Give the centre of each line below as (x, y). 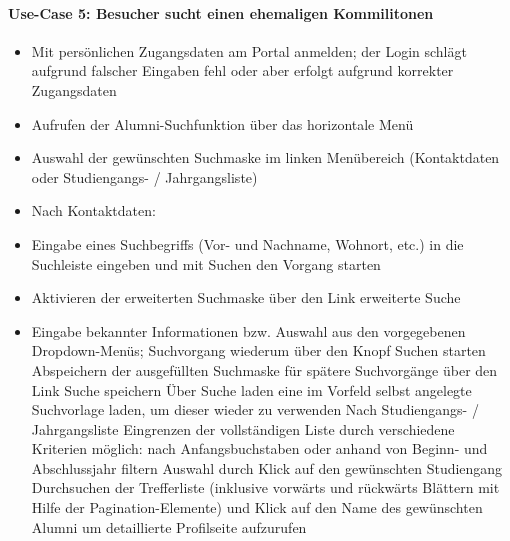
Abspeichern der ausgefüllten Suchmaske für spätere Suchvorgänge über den (264, 369)
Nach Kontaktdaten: (93, 210)
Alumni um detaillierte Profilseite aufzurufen (169, 526)
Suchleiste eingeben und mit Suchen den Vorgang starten (206, 263)
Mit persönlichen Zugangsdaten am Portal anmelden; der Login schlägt (249, 50)
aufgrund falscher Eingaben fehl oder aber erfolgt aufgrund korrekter (242, 70)
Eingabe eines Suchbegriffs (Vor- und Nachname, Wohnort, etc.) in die (247, 243)
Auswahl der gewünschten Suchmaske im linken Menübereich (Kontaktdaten (265, 157)
